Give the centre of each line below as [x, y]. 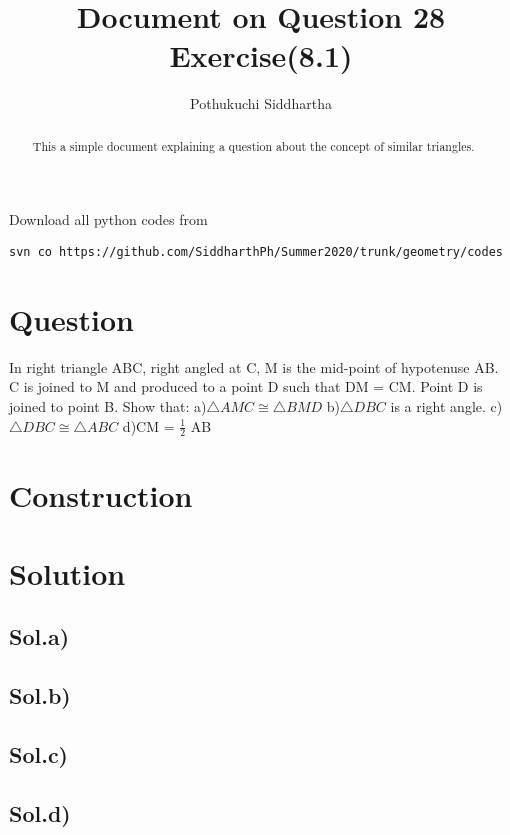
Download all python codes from [108, 219]
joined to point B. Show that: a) [108, 405]
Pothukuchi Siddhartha [261, 103]
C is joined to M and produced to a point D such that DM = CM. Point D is [246, 386]
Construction [101, 494]
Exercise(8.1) [261, 55]
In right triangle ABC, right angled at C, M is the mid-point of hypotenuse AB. [254, 366]
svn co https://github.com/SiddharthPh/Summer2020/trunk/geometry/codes [256, 251]
